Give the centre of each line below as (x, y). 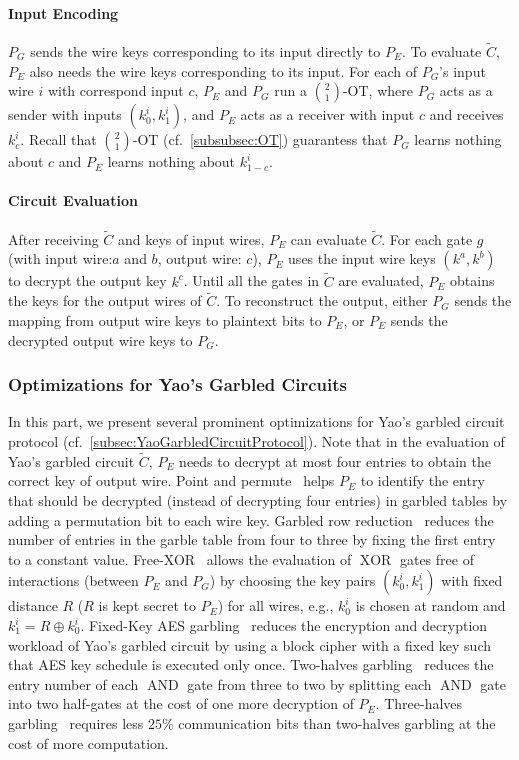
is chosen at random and (430, 605)
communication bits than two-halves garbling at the (337, 722)
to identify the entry (422, 480)
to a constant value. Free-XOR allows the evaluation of (180, 558)
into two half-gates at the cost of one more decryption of (181, 703)
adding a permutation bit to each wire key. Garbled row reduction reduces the (251, 519)
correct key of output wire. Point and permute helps (171, 480)
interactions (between (73, 580)
